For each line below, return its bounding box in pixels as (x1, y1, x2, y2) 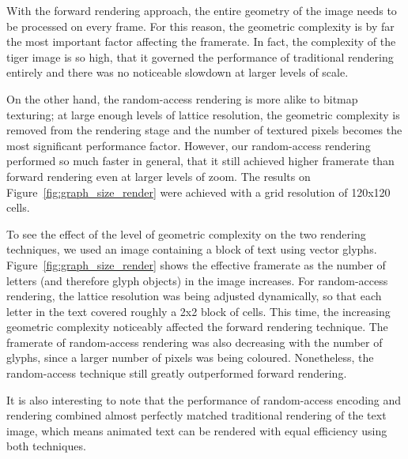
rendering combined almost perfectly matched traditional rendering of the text (6, 407, 387, 423)
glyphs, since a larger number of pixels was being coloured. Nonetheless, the (6, 349, 374, 366)
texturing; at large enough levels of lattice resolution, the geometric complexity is (6, 106, 400, 122)
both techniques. (6, 438, 86, 454)
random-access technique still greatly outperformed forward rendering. (6, 365, 347, 382)
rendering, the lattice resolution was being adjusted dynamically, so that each (6, 288, 382, 304)
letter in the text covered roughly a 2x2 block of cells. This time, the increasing (6, 303, 391, 319)
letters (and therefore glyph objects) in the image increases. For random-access (6, 272, 388, 288)
